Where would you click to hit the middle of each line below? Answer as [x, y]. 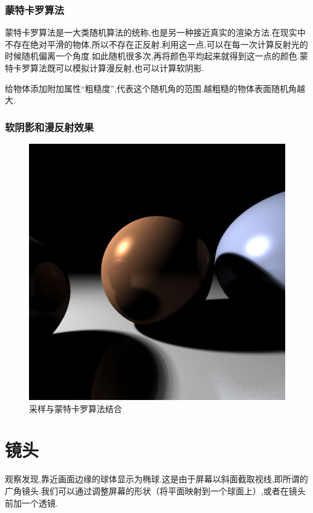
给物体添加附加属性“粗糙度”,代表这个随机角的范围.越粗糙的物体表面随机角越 [155, 88]
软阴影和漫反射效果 [50, 127]
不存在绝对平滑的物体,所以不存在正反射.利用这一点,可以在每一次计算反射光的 [156, 44]
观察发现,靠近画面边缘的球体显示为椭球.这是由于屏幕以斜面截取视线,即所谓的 [156, 479]
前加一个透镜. [31, 502]
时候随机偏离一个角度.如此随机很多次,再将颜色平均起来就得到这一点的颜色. [152, 56]
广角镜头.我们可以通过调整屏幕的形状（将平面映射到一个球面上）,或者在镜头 [155, 490]
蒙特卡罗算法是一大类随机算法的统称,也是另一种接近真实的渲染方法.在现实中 [155, 32]
